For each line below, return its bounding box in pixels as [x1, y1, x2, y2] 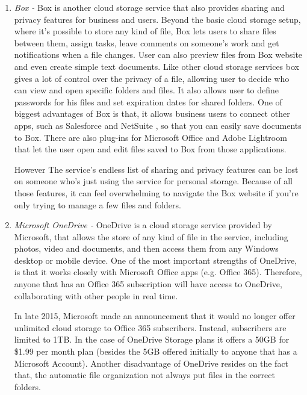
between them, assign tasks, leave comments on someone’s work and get [14, 36, 279, 49]
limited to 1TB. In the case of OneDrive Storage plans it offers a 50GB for [14, 333, 290, 346]
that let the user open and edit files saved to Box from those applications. [14, 143, 287, 155]
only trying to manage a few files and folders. [14, 198, 181, 211]
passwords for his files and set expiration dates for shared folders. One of [14, 95, 282, 108]
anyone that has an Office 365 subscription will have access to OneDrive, [14, 278, 282, 290]
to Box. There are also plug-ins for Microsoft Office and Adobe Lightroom [14, 131, 287, 143]
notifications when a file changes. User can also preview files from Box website [14, 48, 303, 61]
